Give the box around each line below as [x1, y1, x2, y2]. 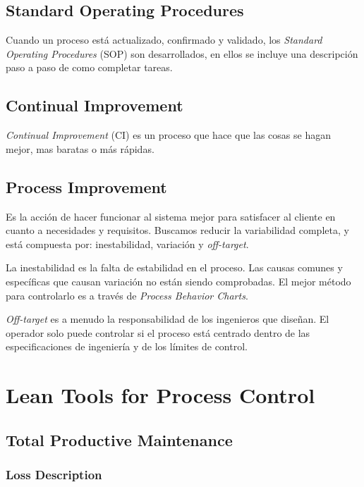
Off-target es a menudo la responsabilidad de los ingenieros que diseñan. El [6, 312, 329, 326]
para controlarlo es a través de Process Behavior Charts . [6, 288, 248, 302]
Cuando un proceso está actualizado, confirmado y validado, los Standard [6, 32, 322, 47]
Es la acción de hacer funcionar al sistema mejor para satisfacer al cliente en [6, 209, 336, 223]
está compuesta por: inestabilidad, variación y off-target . [6, 236, 249, 251]
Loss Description [6, 466, 102, 483]
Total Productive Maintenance [6, 429, 233, 450]
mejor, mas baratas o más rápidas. [6, 141, 154, 156]
